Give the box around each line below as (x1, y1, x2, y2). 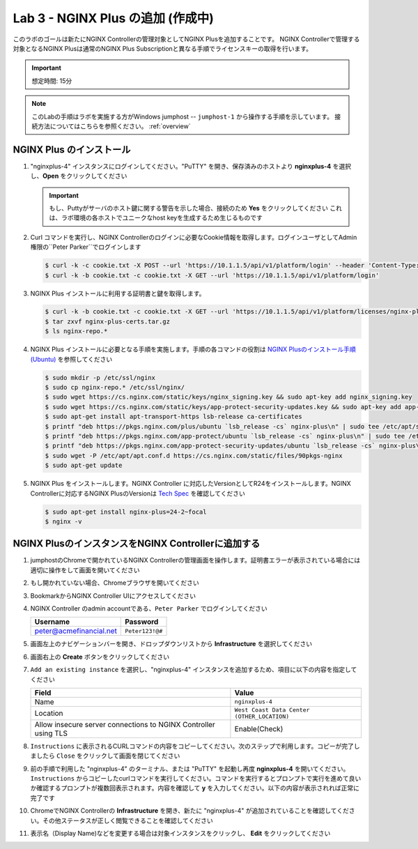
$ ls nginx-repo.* (45, 328, 108, 335)
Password (124, 617, 159, 627)
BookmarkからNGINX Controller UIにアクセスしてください (30, 591, 196, 599)
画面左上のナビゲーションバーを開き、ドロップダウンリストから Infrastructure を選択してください (30, 640, 313, 648)
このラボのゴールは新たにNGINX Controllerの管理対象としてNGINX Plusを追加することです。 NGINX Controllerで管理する (13, 35, 360, 43)
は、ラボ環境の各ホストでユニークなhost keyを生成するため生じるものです (49, 213, 263, 222)
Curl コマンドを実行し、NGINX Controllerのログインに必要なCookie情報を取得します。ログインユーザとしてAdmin (30, 233, 357, 241)
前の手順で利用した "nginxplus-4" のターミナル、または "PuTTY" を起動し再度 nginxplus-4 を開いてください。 (30, 764, 350, 773)
